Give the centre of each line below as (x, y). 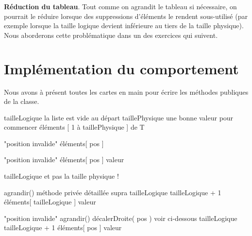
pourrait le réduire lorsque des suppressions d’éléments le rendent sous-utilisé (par (126, 16)
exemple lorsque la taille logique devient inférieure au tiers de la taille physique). (124, 25)
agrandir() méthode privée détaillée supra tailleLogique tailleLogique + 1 (113, 192)
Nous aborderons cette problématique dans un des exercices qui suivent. (111, 35)
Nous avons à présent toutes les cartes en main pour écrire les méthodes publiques (126, 92)
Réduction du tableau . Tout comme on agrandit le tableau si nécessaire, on (120, 6)
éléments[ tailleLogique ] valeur (50, 202)
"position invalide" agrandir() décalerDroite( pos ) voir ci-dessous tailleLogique (121, 218)
